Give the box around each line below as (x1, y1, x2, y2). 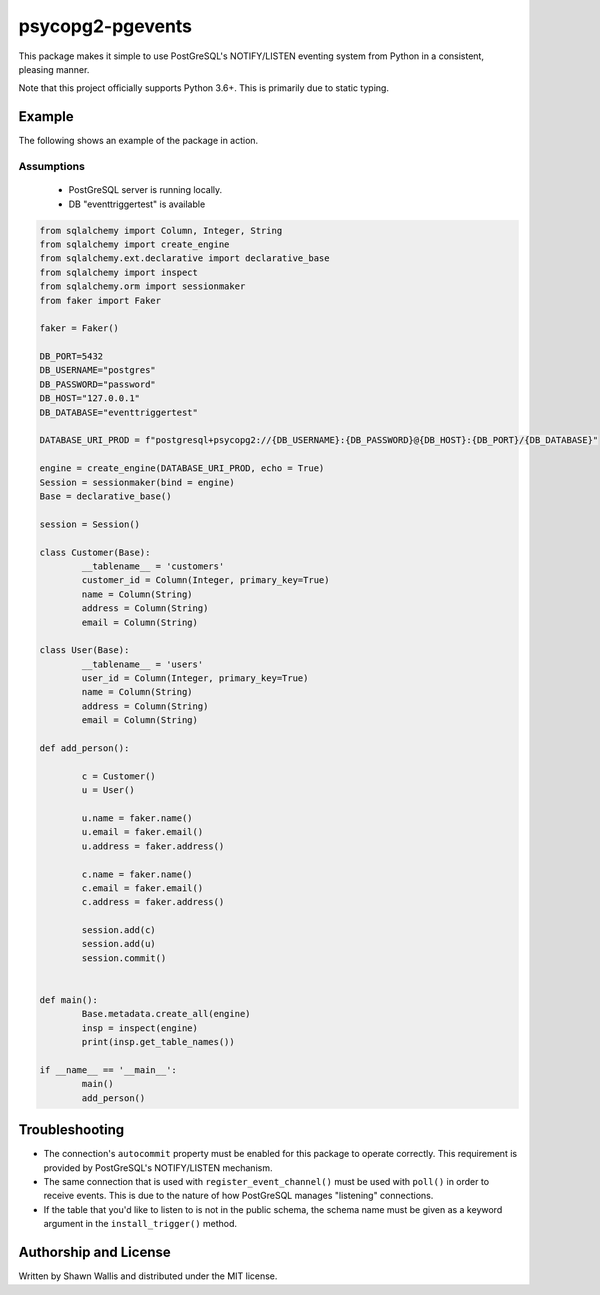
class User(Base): (39, 645, 130, 656)
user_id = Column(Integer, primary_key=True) (81, 673, 309, 684)
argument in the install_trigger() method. (43, 1218, 238, 1230)
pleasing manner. (18, 63, 90, 75)
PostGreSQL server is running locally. (68, 184, 223, 196)
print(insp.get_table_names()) (81, 1036, 235, 1048)
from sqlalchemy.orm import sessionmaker (39, 281, 246, 292)
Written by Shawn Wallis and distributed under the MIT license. (18, 1270, 278, 1282)
